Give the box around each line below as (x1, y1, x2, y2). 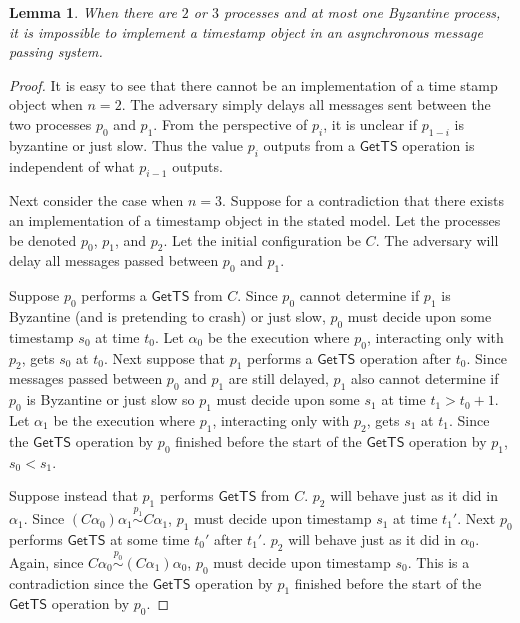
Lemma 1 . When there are (9, 2, 177, 22)
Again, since (9, 551, 84, 572)
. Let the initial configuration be (163, 229, 361, 250)
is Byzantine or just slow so (26, 389, 195, 410)
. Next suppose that (103, 347, 226, 368)
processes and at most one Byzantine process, (223, 2, 501, 22)
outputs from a (263, 134, 356, 155)
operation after (359, 347, 451, 368)
